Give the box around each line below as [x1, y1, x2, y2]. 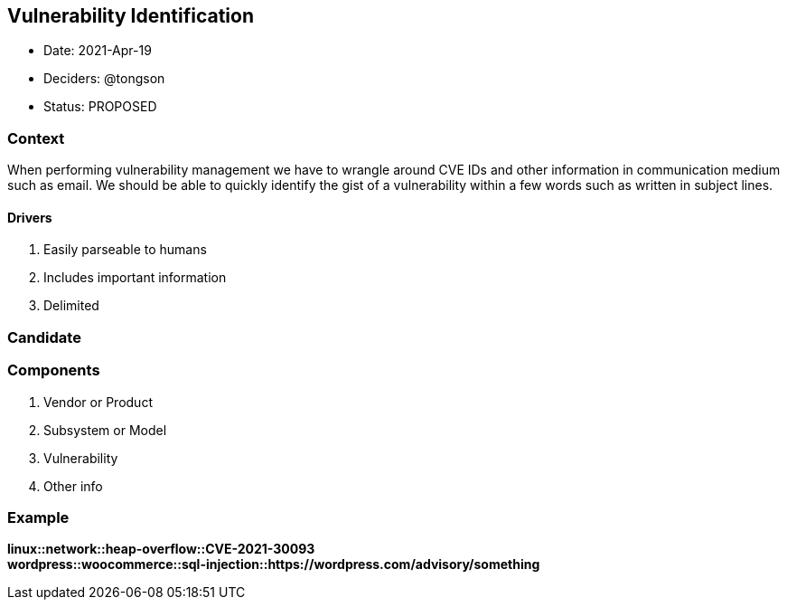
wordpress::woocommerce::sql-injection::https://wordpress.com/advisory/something [7, 556, 540, 573]
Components [7, 361, 100, 380]
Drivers [7, 209, 52, 225]
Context [7, 128, 65, 147]
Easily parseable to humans [43, 242, 207, 258]
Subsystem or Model [43, 422, 167, 438]
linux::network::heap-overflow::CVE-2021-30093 [7, 541, 315, 557]
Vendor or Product [43, 394, 153, 410]
